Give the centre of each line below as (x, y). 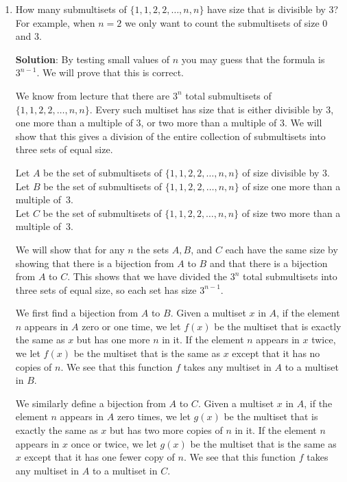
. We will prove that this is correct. (110, 72)
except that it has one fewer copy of (99, 457)
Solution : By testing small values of (93, 59)
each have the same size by (282, 249)
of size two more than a (291, 213)
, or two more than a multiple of (209, 123)
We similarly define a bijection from (91, 403)
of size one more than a (291, 186)
